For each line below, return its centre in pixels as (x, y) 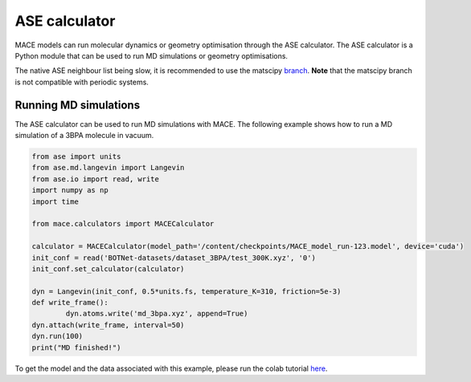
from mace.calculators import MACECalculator (123, 224)
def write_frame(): (70, 303)
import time (55, 201)
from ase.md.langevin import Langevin (108, 168)
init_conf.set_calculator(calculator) (108, 268)
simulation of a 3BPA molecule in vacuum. (84, 136)
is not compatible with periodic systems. (82, 82)
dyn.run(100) (57, 336)
